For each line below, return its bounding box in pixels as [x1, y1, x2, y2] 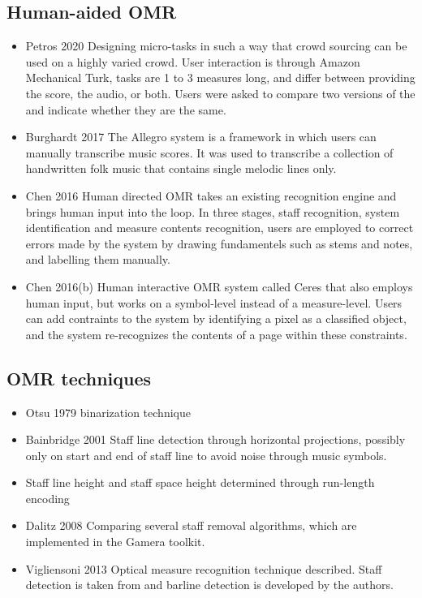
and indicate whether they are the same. [25, 101, 226, 118]
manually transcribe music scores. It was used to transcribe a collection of [25, 144, 394, 161]
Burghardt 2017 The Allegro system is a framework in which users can [25, 128, 377, 145]
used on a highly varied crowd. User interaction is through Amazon [25, 53, 360, 70]
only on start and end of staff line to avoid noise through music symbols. [25, 446, 387, 463]
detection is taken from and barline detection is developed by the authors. [25, 576, 394, 593]
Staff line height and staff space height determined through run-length [25, 474, 375, 491]
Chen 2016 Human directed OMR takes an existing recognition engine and [25, 187, 397, 204]
